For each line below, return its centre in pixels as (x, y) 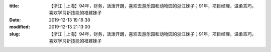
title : (14, 6)
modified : (20, 27)
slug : (15, 34)
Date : (15, 19)
